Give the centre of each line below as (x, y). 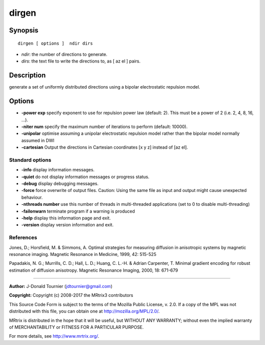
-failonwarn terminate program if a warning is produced (78, 211)
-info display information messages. (58, 170)
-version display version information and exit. (67, 225)
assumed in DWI (38, 140)
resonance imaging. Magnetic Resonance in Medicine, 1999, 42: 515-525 (83, 254)
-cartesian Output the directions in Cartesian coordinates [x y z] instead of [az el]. (105, 147)
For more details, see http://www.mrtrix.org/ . (54, 336)
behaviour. (32, 197)
